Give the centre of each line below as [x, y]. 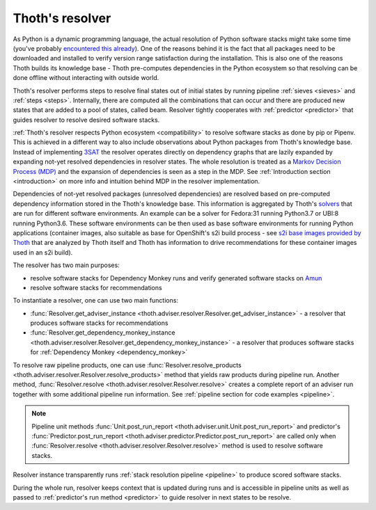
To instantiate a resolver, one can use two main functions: [96, 301]
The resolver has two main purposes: [66, 265]
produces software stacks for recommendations [99, 323]
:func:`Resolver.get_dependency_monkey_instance [103, 333]
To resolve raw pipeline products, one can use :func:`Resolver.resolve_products [127, 365]
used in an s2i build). [43, 252]
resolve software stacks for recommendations [96, 287]
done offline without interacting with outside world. [86, 78]
